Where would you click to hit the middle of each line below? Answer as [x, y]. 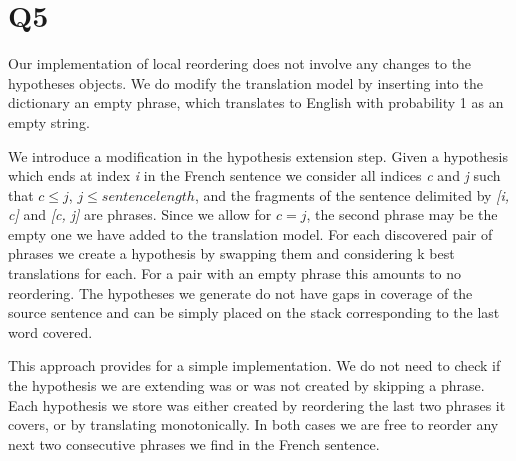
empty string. [49, 121]
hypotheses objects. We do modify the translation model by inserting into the [245, 82]
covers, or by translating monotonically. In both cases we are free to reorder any [253, 424]
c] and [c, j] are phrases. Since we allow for [140, 214]
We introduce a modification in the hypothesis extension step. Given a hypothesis [258, 155]
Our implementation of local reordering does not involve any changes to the [240, 63]
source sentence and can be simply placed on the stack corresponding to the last [254, 312]
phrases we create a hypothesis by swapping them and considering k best [231, 253]
